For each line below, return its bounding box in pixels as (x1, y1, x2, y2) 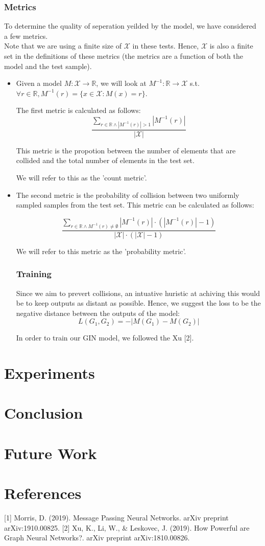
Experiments (4, 362, 95, 383)
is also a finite (209, 40, 253, 51)
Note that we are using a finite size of (4, 40, 122, 51)
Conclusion (4, 402, 83, 423)
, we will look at (96, 78, 147, 88)
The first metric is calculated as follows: (16, 105, 141, 116)
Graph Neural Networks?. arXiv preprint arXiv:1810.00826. (4, 532, 190, 543)
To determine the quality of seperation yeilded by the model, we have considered (4, 20, 256, 31)
